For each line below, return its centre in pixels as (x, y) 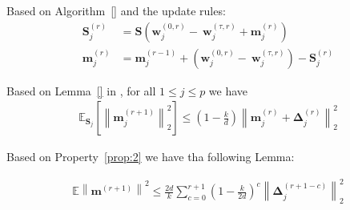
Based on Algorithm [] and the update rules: (116, 10)
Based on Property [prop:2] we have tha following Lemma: (151, 157)
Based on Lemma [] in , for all (81, 90)
